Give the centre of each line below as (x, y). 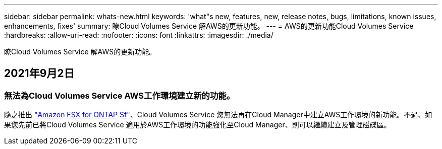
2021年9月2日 (39, 73)
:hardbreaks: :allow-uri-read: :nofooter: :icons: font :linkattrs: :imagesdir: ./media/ (139, 35)
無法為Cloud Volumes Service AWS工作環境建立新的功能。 (120, 95)
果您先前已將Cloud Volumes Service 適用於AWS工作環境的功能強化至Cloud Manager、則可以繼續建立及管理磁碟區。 (198, 125)
